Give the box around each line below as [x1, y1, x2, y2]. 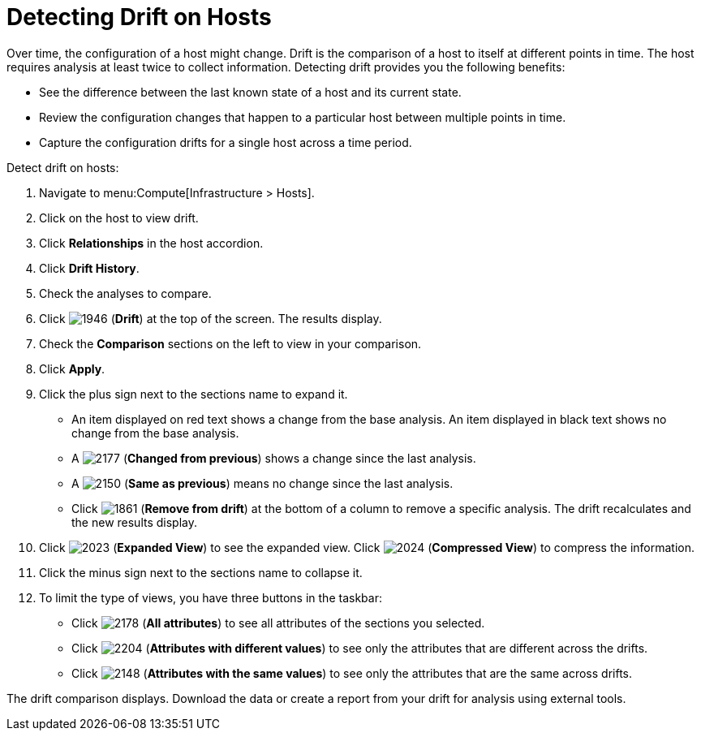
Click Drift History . [39, 261, 140, 275]
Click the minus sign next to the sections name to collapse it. [39, 565, 363, 580]
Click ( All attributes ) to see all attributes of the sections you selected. [71, 615, 485, 630]
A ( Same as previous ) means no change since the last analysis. [71, 476, 454, 490]
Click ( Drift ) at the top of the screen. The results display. [39, 311, 382, 325]
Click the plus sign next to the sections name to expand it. [39, 386, 348, 401]
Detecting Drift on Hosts [6, 3, 272, 31]
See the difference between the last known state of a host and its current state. [39, 84, 462, 99]
